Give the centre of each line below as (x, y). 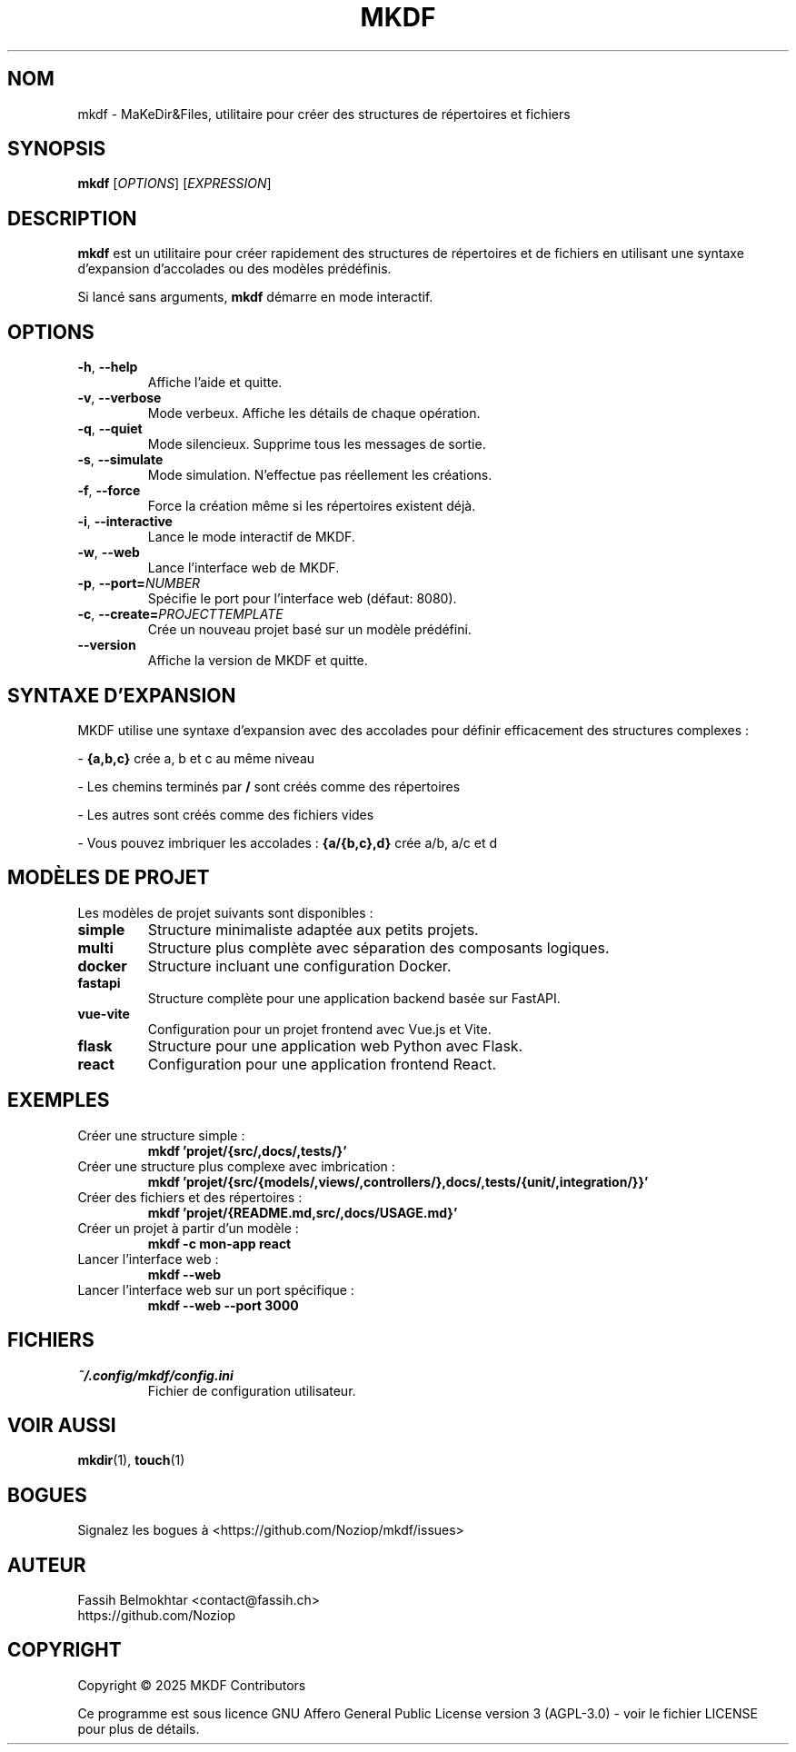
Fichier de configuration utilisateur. (252, 1390)
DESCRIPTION (72, 218)
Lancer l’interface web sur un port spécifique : (216, 1289)
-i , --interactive (125, 522)
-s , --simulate (120, 460)
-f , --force (109, 491)
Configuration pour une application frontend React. (322, 1064)
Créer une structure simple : (161, 1135)
